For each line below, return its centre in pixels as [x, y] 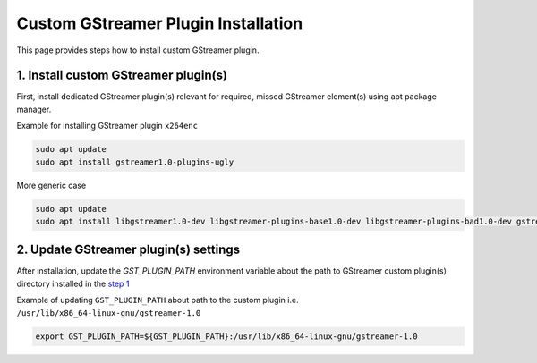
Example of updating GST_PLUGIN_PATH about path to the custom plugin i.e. [158, 300]
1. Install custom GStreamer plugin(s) [122, 76]
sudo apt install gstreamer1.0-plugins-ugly [135, 162]
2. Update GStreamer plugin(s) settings [128, 250]
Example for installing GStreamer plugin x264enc [107, 126]
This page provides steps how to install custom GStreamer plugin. [138, 50]
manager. [34, 109]
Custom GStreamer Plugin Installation [160, 23]
